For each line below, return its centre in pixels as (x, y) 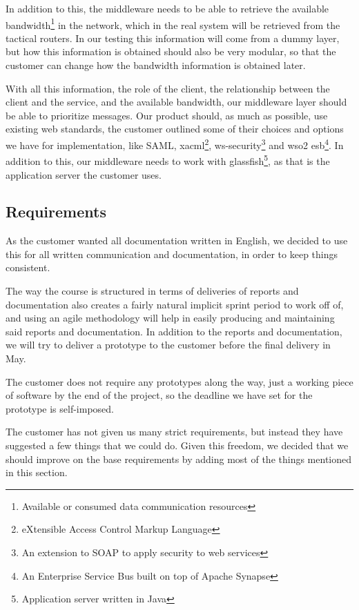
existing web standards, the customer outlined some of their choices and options (175, 129)
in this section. (37, 472)
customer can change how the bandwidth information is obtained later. (156, 65)
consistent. (28, 267)
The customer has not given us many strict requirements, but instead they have (174, 432)
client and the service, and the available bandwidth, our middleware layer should (176, 102)
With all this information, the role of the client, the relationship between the (168, 88)
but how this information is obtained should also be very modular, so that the (171, 51)
